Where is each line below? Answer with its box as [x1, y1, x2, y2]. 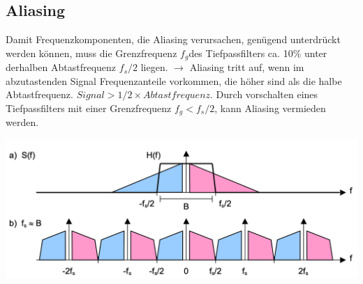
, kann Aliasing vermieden [214, 101, 326, 116]
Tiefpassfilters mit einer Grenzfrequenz [6, 101, 172, 116]
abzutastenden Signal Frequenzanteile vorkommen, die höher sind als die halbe [6, 73, 342, 88]
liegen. [140, 60, 168, 74]
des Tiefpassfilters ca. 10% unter [188, 45, 327, 60]
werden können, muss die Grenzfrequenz [6, 45, 177, 60]
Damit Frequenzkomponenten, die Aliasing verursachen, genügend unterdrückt [6, 32, 341, 47]
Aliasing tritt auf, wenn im [189, 60, 304, 74]
